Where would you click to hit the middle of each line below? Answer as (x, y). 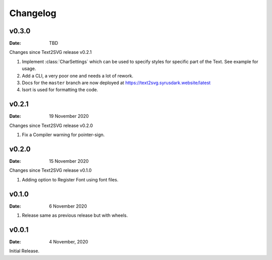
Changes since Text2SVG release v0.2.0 (51, 125)
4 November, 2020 (69, 241)
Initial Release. (24, 251)
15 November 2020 (69, 161)
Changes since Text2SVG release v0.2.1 (50, 52)
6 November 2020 (68, 206)
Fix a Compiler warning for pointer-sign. (63, 135)
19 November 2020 (69, 116)
